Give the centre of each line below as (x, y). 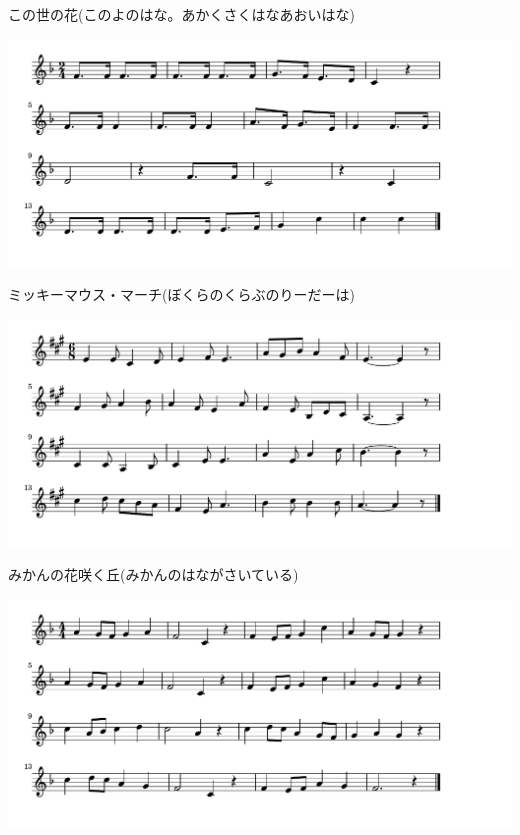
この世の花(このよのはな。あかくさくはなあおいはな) (181, 14)
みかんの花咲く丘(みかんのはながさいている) (153, 574)
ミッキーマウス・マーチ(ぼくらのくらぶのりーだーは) (181, 294)
